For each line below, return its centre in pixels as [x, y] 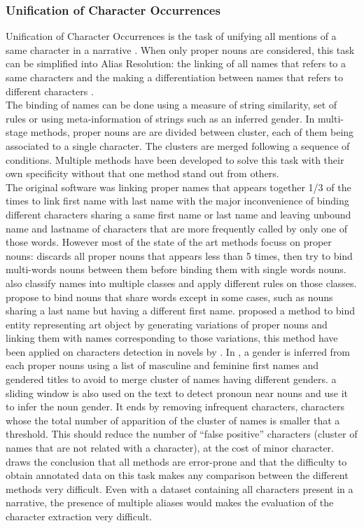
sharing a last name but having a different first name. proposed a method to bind [181, 311]
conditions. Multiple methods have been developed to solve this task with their [175, 159]
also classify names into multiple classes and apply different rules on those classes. [181, 283]
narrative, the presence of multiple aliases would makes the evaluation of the [170, 502]
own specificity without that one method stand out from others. [142, 173]
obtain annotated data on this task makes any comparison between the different [177, 475]
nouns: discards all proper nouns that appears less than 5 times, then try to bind [179, 255]
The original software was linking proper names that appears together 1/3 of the [178, 187]
